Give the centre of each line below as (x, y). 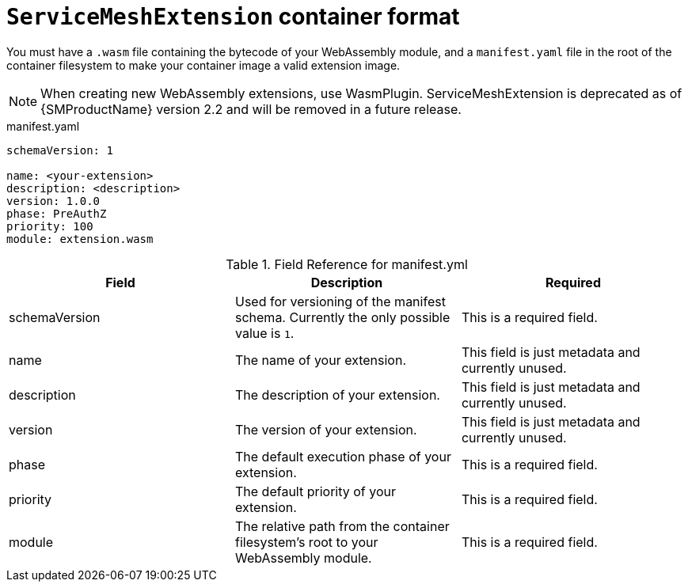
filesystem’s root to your (306, 542)
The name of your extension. (321, 360)
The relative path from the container (342, 526)
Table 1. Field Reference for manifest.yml (347, 264)
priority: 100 (50, 226)
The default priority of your (315, 491)
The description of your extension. (337, 395)
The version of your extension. (326, 429)
